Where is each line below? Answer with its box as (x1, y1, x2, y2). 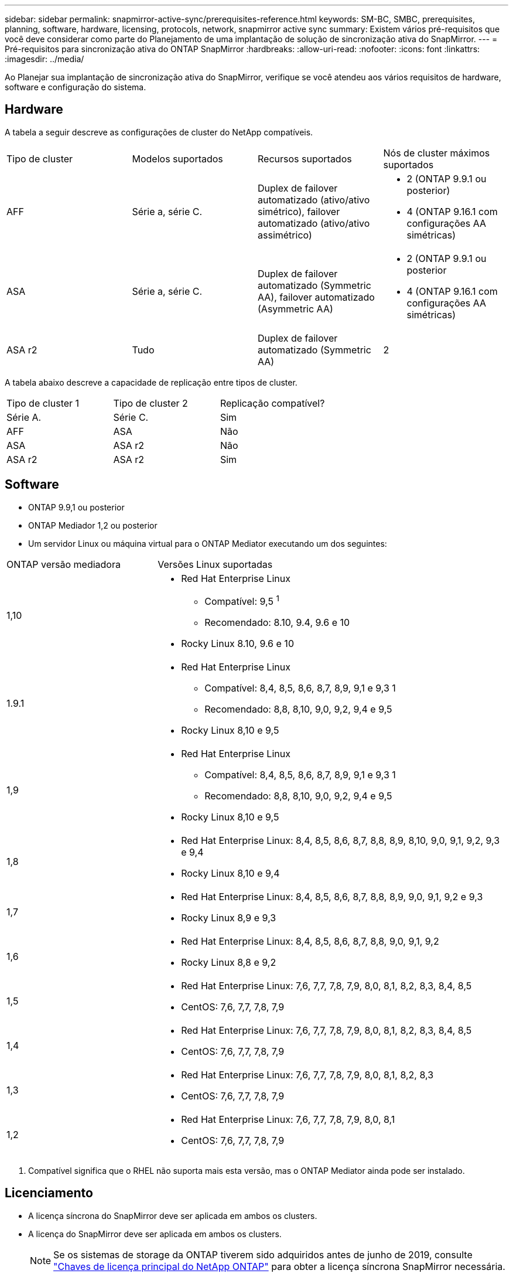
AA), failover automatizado (258, 291, 375, 303)
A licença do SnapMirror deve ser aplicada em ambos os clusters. (28, 1228, 282, 1239)
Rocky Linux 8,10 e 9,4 (181, 867, 280, 880)
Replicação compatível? (220, 397, 325, 409)
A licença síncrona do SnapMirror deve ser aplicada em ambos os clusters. (28, 1210, 317, 1221)
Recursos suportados (258, 152, 352, 165)
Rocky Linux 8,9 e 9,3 (181, 912, 276, 924)
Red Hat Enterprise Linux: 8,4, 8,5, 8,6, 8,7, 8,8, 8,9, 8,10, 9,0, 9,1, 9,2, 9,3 (181, 835, 500, 847)
